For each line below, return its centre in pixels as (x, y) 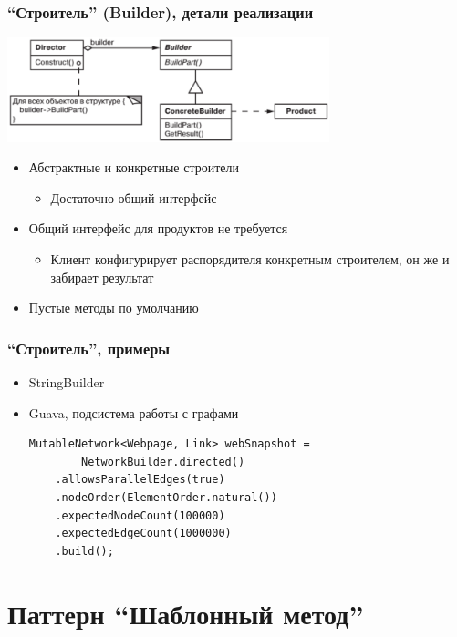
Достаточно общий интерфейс (134, 197)
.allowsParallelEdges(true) (140, 480)
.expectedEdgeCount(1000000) (143, 534)
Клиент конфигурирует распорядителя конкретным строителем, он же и (250, 259)
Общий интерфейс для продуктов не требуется (158, 228)
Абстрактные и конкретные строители (134, 167)
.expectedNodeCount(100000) (140, 515)
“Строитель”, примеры (89, 348)
